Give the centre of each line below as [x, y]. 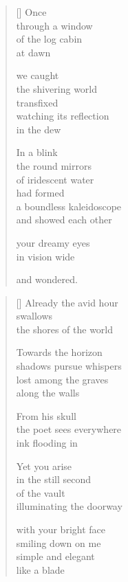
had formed [40, 193]
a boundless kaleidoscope [69, 206]
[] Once [31, 12]
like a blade [40, 569]
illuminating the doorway [69, 506]
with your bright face [61, 529]
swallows [34, 316]
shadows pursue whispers [69, 366]
